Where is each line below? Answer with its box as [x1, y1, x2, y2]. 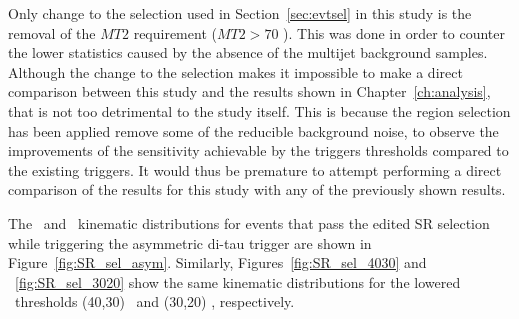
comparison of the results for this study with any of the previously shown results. [8, 179, 506, 200]
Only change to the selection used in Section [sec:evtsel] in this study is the [8, 3, 472, 23]
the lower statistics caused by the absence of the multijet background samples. [8, 42, 488, 63]
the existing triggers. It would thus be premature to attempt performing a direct [8, 159, 502, 180]
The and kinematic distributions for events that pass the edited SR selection [8, 212, 490, 233]
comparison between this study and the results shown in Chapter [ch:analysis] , [8, 81, 491, 102]
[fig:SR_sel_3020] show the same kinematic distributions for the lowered [15, 271, 461, 292]
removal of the [8, 22, 96, 43]
